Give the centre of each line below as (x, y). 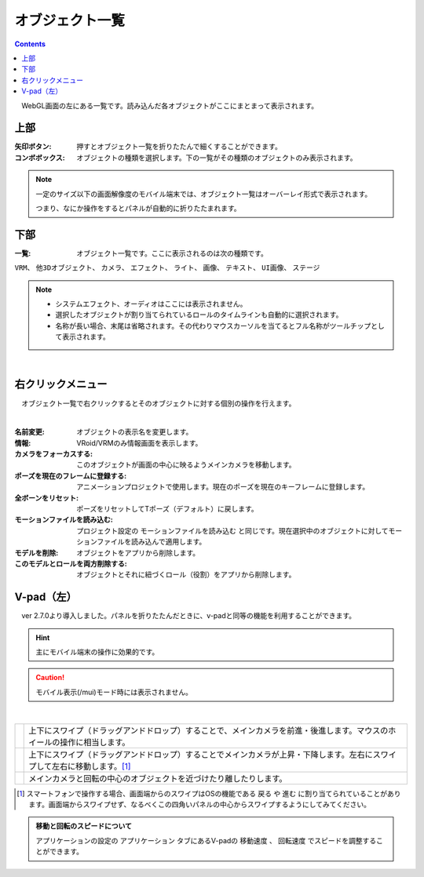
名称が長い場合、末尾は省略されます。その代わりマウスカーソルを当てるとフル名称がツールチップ (213, 326)
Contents (30, 44)
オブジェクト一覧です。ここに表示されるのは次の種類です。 (172, 253)
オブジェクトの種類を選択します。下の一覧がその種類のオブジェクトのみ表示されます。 (217, 158)
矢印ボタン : (33, 147)
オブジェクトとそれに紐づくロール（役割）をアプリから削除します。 (186, 575)
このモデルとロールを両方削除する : (71, 563)
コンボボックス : (40, 158)
